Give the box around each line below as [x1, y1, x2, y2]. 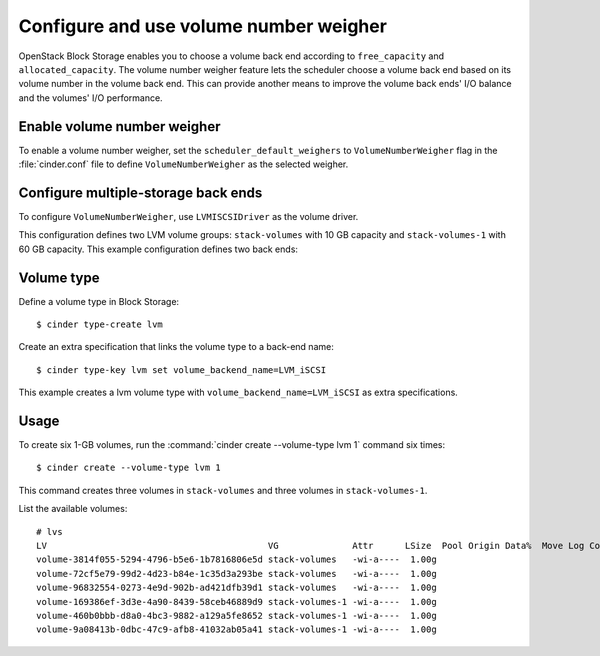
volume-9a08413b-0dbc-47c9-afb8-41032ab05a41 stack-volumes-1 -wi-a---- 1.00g [36, 624, 437, 635]
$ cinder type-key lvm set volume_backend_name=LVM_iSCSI [36, 364, 327, 375]
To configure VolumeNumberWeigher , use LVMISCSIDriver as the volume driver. [18, 210, 359, 222]
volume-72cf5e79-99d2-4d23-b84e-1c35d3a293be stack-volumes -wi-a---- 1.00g [36, 568, 437, 579]
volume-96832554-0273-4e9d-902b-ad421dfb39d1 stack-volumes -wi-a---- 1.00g [36, 582, 437, 594]
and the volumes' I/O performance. [18, 91, 164, 104]
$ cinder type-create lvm [36, 319, 164, 330]
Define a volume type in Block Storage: [18, 295, 180, 307]
